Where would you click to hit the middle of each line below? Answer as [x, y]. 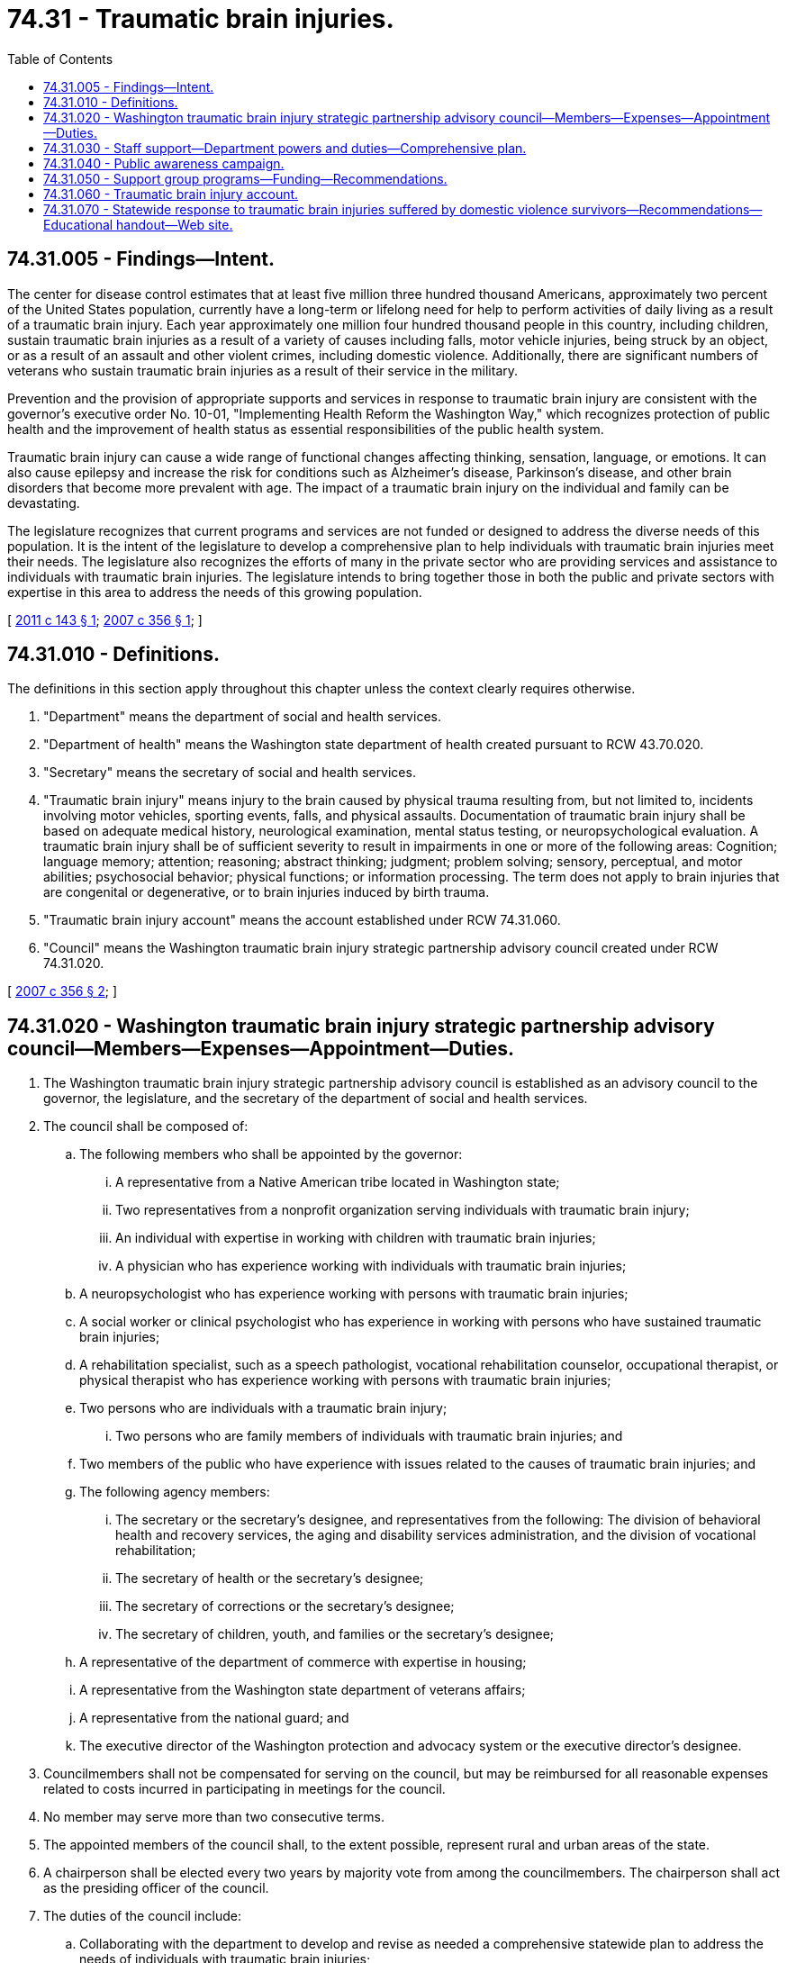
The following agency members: [175, 1492]
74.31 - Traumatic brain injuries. [201, 19]
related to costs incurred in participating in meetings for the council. [244, 1789]
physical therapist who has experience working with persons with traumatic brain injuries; [345, 1380]
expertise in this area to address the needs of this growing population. [215, 592]
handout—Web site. [175, 224]
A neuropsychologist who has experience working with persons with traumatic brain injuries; [354, 1294]
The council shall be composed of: [146, 1126]
